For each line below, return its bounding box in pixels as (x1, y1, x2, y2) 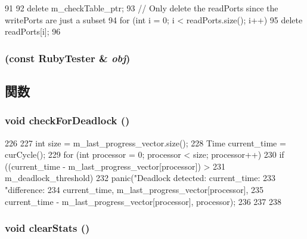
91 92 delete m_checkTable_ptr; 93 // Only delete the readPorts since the (5, 2, 278, 14)
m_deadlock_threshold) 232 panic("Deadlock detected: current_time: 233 (5, 171, 276, 184)
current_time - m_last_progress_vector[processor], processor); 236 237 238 (5, 195, 282, 207)
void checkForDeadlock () (5, 113, 130, 128)
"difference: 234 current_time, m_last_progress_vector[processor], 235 (5, 183, 264, 195)
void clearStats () (5, 220, 90, 235)
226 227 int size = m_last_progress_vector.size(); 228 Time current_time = (5, 136, 286, 149)
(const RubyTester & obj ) (5, 50, 131, 65)
